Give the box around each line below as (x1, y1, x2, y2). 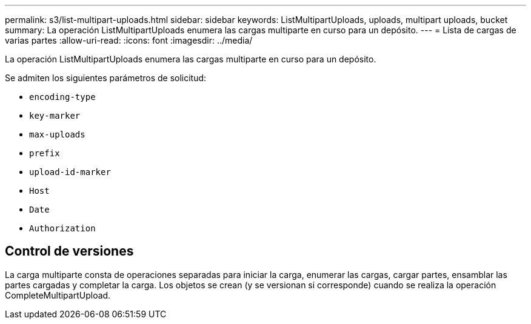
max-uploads (29, 130, 85, 139)
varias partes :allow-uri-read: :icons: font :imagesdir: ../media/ (5, 35, 253, 45)
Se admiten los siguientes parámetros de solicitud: (5, 73, 207, 83)
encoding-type (29, 92, 96, 102)
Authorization (29, 223, 96, 233)
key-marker (29, 111, 81, 121)
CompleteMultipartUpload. (5, 289, 111, 300)
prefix (29, 148, 60, 158)
